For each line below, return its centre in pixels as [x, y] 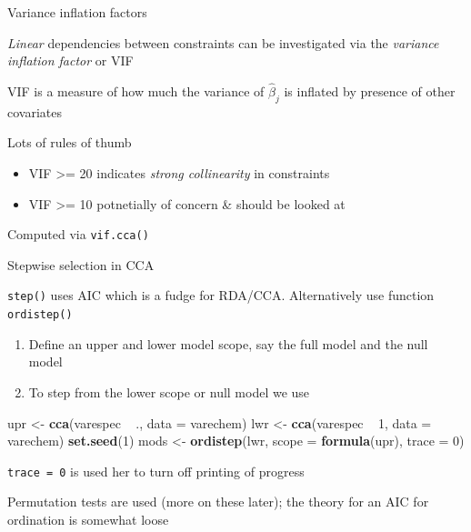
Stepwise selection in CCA [81, 264]
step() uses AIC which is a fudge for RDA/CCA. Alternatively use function [221, 295]
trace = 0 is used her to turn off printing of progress [156, 471]
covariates [35, 111]
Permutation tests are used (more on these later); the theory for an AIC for [218, 502]
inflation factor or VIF [70, 60]
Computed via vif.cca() [78, 234]
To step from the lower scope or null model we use [169, 391]
